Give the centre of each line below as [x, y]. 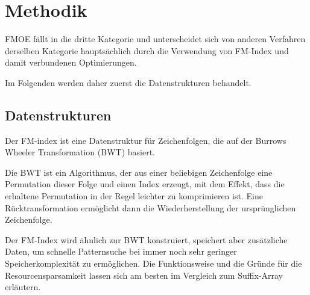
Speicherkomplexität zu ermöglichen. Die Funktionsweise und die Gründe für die [153, 263]
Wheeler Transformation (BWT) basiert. [80, 152]
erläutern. [23, 287]
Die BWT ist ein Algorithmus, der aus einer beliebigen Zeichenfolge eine [139, 172]
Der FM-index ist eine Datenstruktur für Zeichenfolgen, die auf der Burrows [146, 140]
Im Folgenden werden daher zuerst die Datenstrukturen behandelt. [128, 82]
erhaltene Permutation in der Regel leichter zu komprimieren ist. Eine [134, 196]
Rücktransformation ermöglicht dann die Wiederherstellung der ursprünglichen [150, 207]
